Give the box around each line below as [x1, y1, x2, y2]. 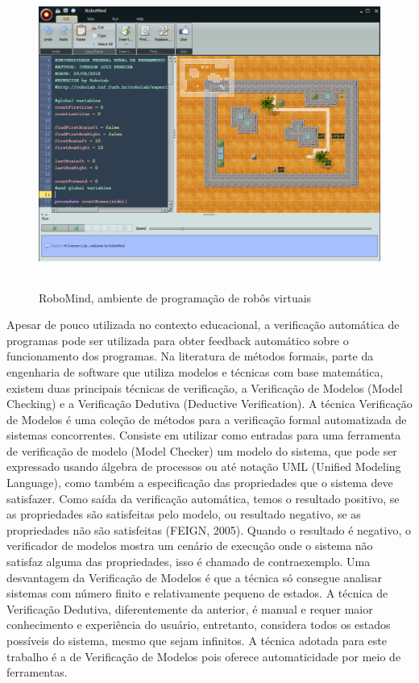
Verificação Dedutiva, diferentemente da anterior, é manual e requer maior [6, 600, 373, 617]
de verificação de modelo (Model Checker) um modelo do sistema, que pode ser [6, 442, 397, 459]
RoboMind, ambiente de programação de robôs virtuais [39, 289, 312, 306]
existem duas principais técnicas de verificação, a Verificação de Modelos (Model [6, 379, 403, 396]
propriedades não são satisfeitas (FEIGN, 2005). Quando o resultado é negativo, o [6, 521, 411, 538]
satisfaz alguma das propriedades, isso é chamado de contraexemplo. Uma [6, 553, 371, 570]
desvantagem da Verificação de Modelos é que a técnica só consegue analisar [6, 568, 382, 585]
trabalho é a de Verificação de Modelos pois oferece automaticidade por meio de [6, 648, 401, 664]
